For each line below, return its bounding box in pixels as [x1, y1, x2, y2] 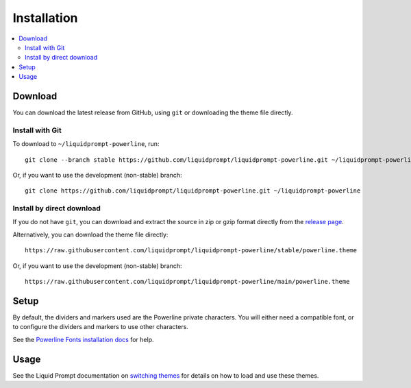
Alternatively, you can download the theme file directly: [12, 230, 169, 239]
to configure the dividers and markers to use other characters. [12, 323, 188, 331]
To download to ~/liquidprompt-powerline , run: [12, 140, 160, 148]
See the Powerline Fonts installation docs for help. [12, 335, 154, 343]
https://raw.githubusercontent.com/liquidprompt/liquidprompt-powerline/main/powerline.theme [25, 278, 350, 286]
